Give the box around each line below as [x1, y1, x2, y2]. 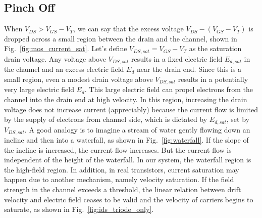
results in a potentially [178, 73, 248, 84]
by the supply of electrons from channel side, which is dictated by [4, 114, 207, 124]
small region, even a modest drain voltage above [4, 73, 153, 84]
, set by [226, 114, 249, 124]
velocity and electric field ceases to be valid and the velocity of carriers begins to [4, 194, 253, 204]
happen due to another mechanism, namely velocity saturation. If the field [4, 174, 234, 185]
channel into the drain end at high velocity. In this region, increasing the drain [4, 94, 247, 104]
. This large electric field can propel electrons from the [84, 84, 253, 95]
